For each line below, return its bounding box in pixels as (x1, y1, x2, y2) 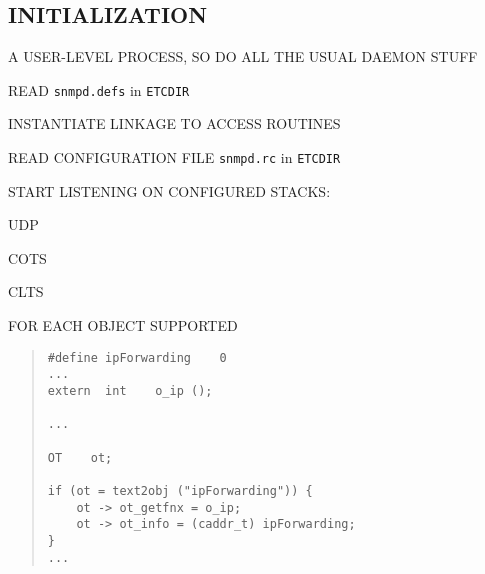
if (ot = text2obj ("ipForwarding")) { (47, 483, 313, 498)
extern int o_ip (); (47, 383, 213, 398)
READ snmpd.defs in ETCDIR (8, 79, 190, 100)
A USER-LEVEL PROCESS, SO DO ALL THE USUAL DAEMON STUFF (8, 46, 478, 67)
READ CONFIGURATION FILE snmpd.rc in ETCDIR (8, 147, 341, 168)
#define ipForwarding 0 (47, 350, 227, 365)
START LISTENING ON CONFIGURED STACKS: (8, 180, 331, 201)
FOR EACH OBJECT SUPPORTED (8, 315, 238, 336)
